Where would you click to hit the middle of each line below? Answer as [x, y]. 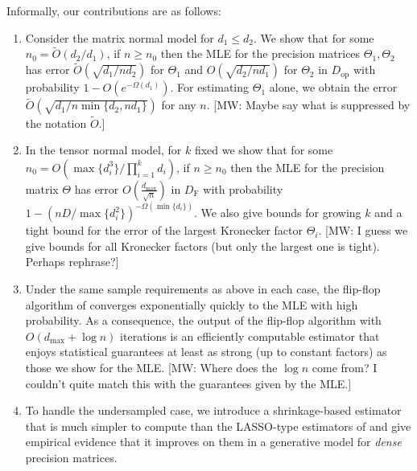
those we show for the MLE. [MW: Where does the [151, 368]
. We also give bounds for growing [278, 213]
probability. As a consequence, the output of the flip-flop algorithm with [203, 320]
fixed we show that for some [264, 150]
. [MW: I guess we [363, 230]
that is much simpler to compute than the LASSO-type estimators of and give [218, 426]
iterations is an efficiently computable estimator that [250, 336]
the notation [56, 123]
